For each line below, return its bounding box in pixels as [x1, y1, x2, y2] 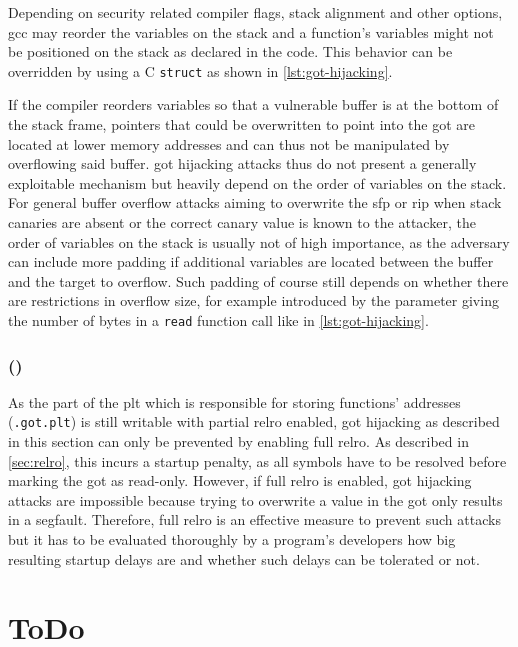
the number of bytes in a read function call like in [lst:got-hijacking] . [8, 309, 429, 330]
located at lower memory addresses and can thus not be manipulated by [8, 133, 450, 154]
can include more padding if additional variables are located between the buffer [8, 251, 494, 272]
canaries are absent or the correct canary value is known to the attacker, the [8, 212, 476, 232]
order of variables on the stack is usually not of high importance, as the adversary [8, 231, 510, 252]
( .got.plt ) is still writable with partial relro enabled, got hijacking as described [8, 411, 500, 432]
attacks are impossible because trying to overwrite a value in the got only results [8, 489, 503, 510]
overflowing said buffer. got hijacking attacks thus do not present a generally [8, 153, 477, 174]
